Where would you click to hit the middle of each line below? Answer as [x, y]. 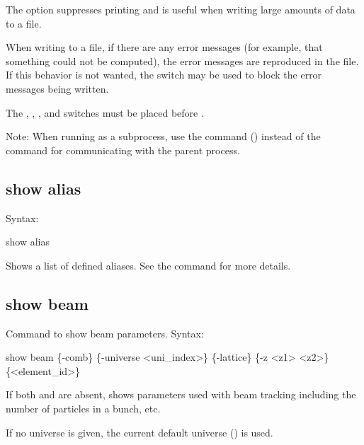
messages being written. [57, 88]
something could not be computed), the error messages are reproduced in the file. [182, 60]
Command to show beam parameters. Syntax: [105, 333]
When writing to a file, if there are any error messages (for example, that [164, 47]
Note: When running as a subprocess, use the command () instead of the [163, 136]
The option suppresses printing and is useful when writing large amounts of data [181, 9]
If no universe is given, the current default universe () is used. [140, 432]
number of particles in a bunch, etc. [83, 408]
